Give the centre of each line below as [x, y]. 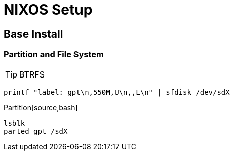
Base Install [33, 34]
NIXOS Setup [48, 10]
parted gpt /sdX [36, 131]
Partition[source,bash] [41, 107]
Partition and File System [54, 54]
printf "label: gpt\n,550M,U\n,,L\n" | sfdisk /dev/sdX [117, 92]
